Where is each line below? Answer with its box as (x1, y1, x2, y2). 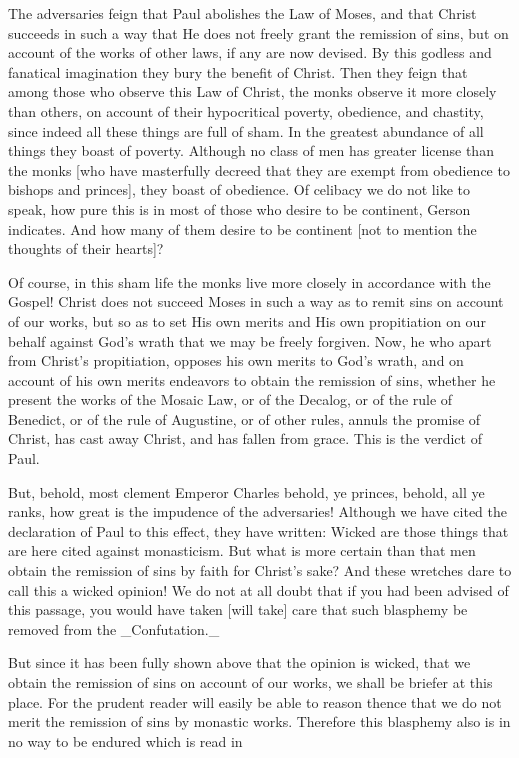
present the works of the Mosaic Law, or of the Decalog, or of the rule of (8, 389, 453, 410)
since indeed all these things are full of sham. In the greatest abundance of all (8, 120, 484, 141)
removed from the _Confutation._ (8, 618, 220, 639)
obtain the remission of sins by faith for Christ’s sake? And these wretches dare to (8, 560, 512, 581)
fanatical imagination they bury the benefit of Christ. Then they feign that (8, 61, 468, 82)
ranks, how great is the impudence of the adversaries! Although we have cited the (8, 501, 507, 522)
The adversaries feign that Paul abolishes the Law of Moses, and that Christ (8, 3, 477, 23)
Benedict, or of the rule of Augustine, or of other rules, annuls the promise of (8, 408, 481, 429)
